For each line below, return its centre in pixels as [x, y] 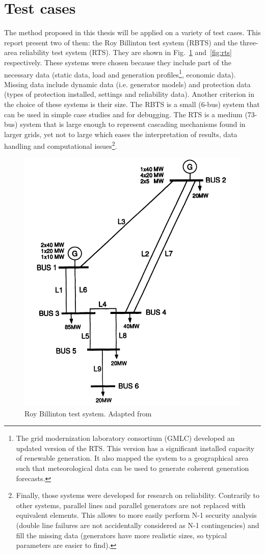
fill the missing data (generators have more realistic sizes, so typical [122, 535]
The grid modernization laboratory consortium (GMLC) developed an [125, 438]
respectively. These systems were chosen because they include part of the [118, 62]
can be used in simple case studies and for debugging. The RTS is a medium [123, 114]
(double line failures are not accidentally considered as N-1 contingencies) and [138, 525]
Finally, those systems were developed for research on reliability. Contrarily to [138, 495]
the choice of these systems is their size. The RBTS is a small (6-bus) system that [132, 104]
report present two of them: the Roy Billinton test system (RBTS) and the [121, 42]
